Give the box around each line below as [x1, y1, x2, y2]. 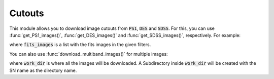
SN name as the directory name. [9, 67, 77, 73]
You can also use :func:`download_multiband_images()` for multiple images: [9, 51, 168, 57]
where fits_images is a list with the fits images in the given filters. [9, 42, 151, 48]
